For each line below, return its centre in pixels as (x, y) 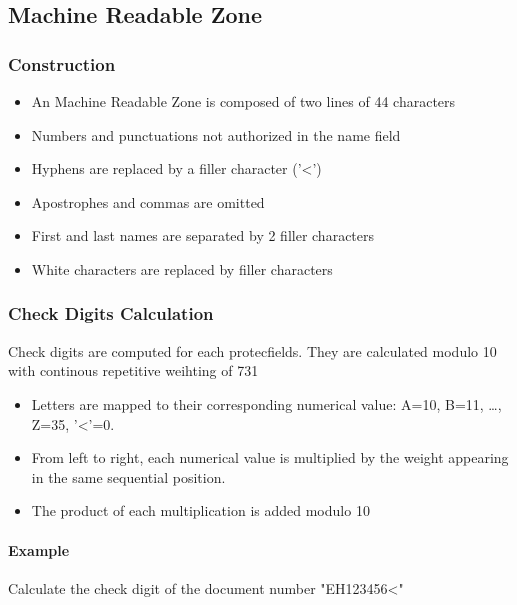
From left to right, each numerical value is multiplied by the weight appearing (270, 457)
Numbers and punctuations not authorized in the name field (216, 134)
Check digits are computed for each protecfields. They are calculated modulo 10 (252, 350)
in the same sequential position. (128, 476)
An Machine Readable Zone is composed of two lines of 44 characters (243, 101)
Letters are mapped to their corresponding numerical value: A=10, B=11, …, (266, 403)
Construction (62, 63)
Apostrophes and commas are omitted (148, 201)
